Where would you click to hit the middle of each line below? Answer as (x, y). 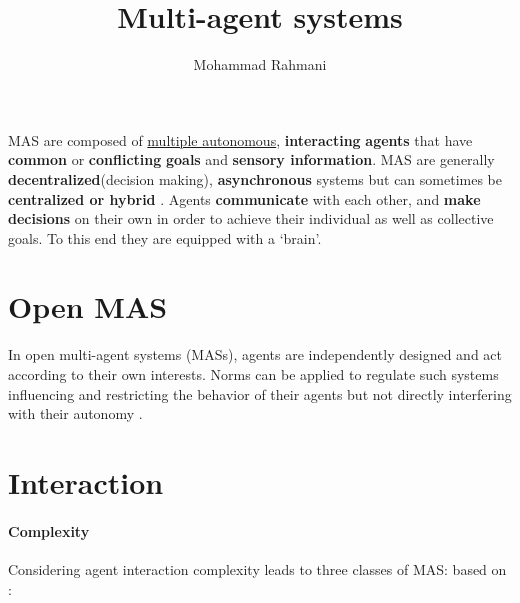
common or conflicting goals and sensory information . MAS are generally (251, 159)
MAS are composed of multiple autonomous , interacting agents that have (240, 139)
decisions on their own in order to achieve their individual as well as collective (251, 218)
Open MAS (88, 306)
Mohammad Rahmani (260, 64)
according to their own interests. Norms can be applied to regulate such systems (253, 374)
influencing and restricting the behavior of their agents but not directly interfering (260, 393)
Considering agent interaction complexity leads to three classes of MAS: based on (257, 568)
